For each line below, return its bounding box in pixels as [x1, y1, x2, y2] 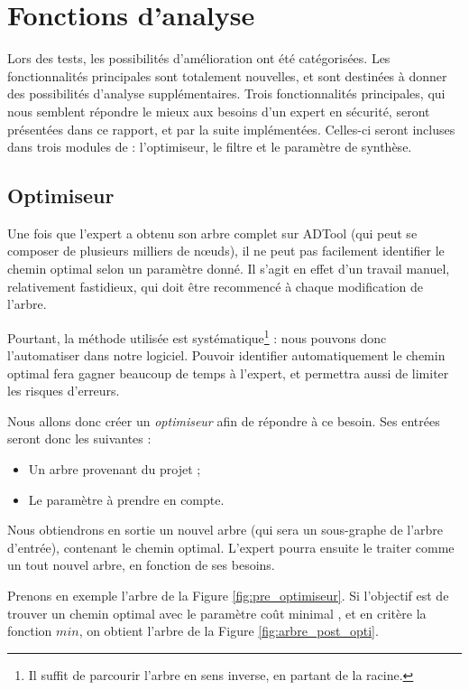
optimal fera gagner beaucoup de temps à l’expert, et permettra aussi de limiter [7, 363, 449, 382]
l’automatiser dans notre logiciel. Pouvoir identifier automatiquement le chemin [7, 346, 446, 365]
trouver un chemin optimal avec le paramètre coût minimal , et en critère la [7, 603, 427, 622]
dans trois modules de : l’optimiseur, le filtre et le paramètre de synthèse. [7, 137, 412, 156]
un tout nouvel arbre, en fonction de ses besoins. [7, 555, 275, 574]
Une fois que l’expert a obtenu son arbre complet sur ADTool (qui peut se [7, 223, 418, 242]
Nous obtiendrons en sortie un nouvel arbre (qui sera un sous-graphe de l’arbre [7, 520, 444, 539]
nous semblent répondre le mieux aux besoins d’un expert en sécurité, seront [7, 101, 430, 120]
